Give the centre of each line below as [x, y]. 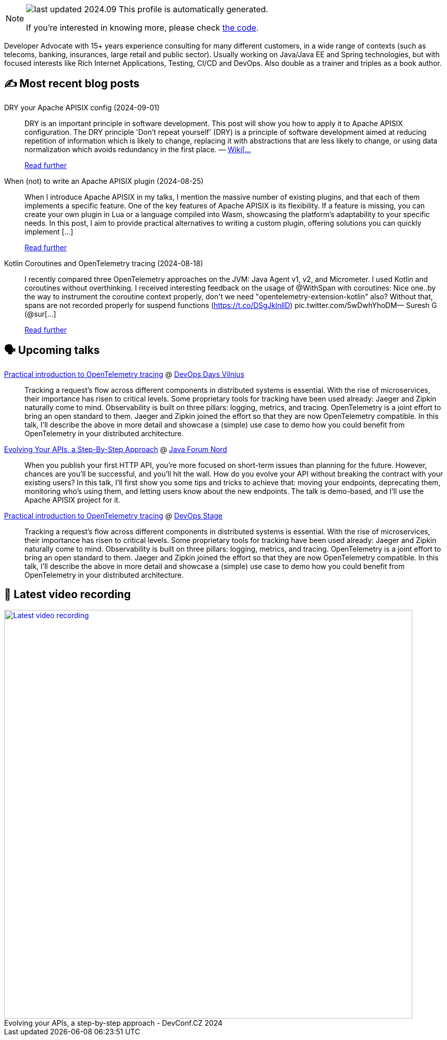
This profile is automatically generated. [193, 9]
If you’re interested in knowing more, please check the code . [142, 28]
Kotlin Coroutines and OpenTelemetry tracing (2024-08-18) [104, 263]
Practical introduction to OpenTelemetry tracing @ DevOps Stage [114, 515]
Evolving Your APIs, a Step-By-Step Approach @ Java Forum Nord [116, 449]
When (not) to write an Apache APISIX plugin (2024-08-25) [104, 181]
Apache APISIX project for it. [72, 500]
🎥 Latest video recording [68, 595]
